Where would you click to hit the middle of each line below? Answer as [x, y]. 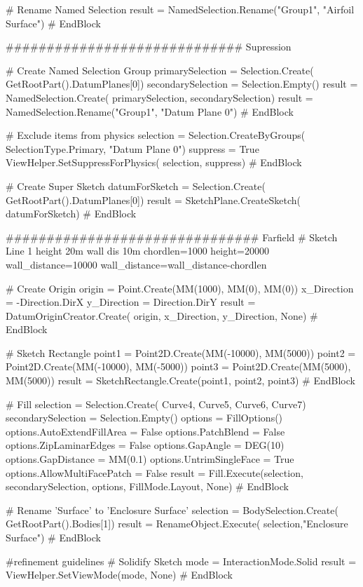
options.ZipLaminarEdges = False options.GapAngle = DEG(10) [145, 445]
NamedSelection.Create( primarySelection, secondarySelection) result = [159, 97]
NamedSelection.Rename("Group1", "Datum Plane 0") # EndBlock [150, 111]
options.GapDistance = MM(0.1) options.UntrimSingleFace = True [150, 459]
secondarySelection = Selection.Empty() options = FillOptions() [144, 418]
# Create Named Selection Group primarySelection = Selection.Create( [160, 70]
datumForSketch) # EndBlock [71, 214]
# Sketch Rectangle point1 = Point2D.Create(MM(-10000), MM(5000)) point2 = [181, 352]
